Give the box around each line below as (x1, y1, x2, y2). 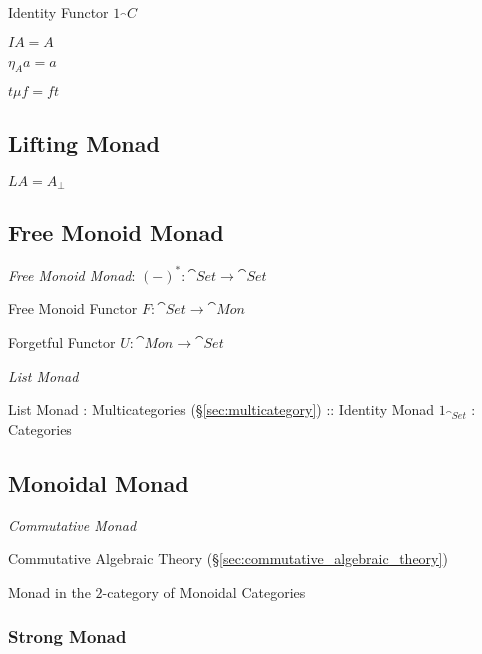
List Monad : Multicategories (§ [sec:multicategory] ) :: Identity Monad (8, 399, 435, 420)
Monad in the (8, 581, 91, 602)
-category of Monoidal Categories (102, 581, 306, 602)
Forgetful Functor (8, 331, 116, 352)
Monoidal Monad (8, 467, 189, 498)
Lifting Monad (8, 127, 160, 158)
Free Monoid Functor (8, 298, 138, 319)
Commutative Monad (8, 514, 137, 535)
